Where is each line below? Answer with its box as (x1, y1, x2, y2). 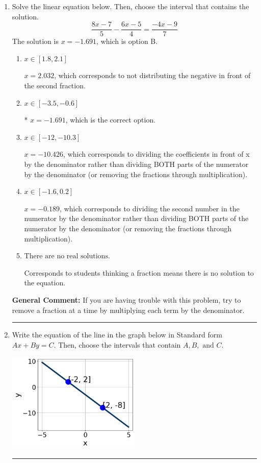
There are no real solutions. (24, 253, 110, 260)
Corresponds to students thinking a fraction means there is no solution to (24, 267, 254, 278)
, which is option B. (96, 36, 158, 46)
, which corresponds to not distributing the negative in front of (54, 70, 251, 81)
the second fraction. (24, 80, 86, 91)
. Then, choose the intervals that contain (54, 339, 181, 350)
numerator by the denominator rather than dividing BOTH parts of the (24, 213, 249, 224)
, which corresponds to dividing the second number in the (60, 203, 240, 213)
